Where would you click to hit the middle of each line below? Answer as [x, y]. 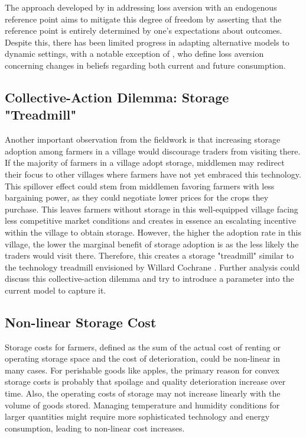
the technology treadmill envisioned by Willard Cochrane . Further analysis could [152, 267]
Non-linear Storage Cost [81, 322]
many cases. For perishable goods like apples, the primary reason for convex [142, 370]
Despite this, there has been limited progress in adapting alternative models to [147, 42]
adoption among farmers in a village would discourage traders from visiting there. [153, 151]
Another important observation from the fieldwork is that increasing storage [143, 139]
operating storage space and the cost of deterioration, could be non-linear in [142, 358]
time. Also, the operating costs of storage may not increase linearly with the [143, 393]
